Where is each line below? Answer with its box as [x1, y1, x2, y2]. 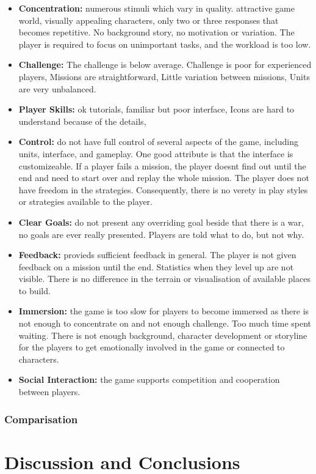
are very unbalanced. [18, 82, 96, 95]
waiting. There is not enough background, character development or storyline [18, 328, 307, 341]
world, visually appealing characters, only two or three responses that [18, 13, 279, 26]
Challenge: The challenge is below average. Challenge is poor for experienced [18, 58, 312, 71]
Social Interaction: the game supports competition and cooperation [18, 373, 280, 386]
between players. [18, 385, 81, 398]
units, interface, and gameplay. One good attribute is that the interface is [18, 147, 293, 160]
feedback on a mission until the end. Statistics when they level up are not [18, 260, 294, 273]
